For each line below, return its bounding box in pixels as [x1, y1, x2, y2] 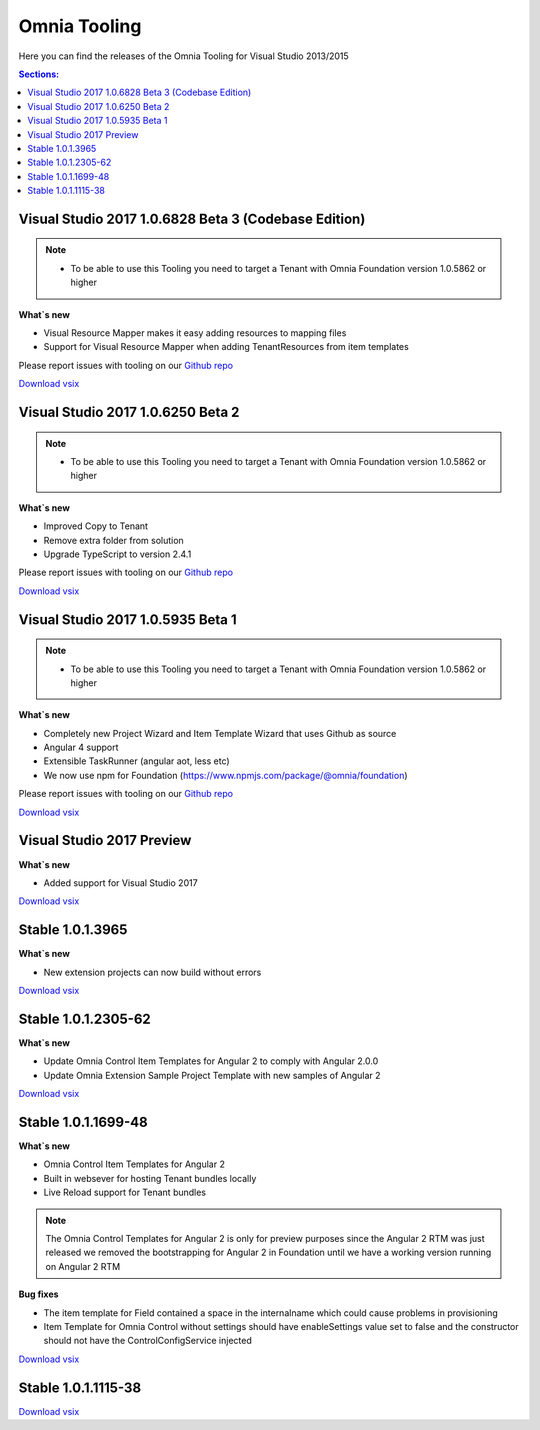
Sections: [18, 68, 60, 80]
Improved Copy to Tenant [43, 520, 149, 532]
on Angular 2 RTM [45, 1260, 121, 1272]
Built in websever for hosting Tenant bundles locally [43, 1172, 257, 1184]
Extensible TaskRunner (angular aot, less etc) [43, 755, 230, 767]
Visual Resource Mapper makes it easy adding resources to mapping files [43, 327, 347, 339]
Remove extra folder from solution [43, 534, 184, 546]
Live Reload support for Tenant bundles [43, 1186, 207, 1199]
